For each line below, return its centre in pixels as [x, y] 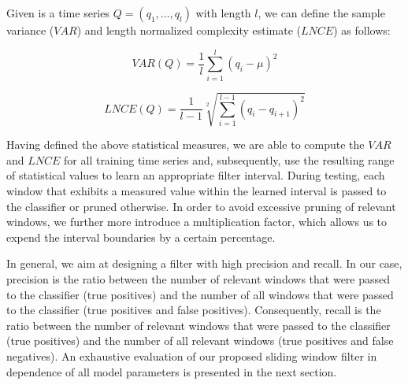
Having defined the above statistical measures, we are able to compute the [185, 144]
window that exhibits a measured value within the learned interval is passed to [197, 191]
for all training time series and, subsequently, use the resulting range [229, 159]
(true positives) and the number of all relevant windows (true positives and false [200, 341]
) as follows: [362, 30]
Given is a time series [58, 13]
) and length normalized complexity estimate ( [189, 30]
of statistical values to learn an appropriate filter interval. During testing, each [196, 175]
